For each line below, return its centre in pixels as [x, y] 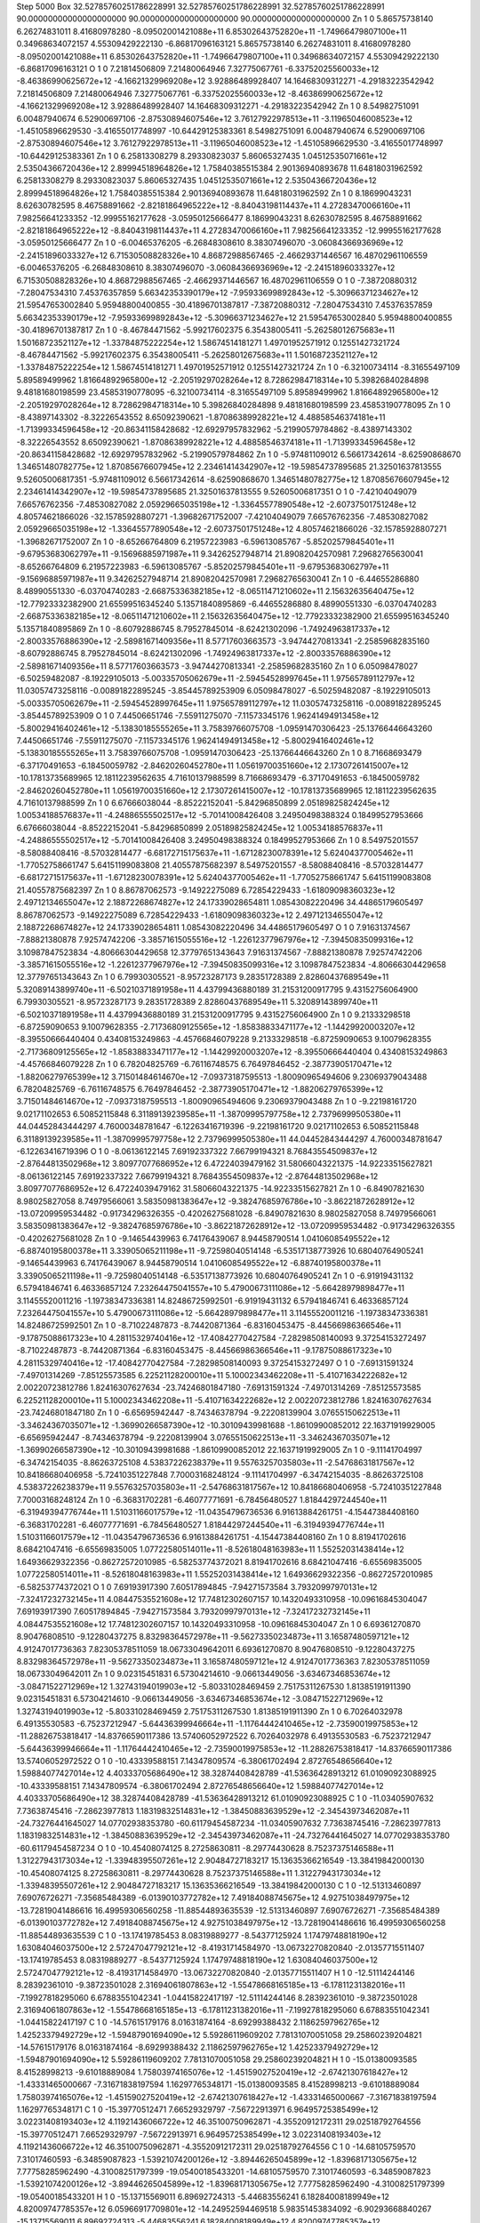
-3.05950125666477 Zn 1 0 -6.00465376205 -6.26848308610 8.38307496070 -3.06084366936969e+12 [210, 243]
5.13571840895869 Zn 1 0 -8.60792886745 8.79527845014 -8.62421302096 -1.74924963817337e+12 [203, 629]
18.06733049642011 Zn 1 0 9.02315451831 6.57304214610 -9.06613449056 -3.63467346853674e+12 [204, 1674]
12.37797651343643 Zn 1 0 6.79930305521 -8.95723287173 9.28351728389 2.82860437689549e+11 [203, 977]
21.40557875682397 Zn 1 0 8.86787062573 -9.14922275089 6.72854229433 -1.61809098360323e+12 [206, 890]
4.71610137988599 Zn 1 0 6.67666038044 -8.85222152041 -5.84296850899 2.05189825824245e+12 [203, 803]
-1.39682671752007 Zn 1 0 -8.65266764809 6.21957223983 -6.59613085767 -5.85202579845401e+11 [205, 542]
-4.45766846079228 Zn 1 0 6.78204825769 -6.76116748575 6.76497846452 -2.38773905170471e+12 [204, 1064]
